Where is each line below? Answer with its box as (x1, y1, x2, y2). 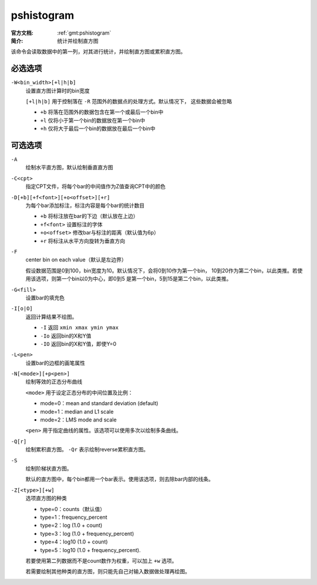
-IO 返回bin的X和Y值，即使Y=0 (40, 340, 117, 347)
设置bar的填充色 (25, 294, 65, 301)
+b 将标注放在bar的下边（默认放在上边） (40, 213, 139, 220)
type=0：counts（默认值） (40, 505, 106, 512)
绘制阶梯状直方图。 (25, 465, 72, 472)
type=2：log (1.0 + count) (40, 522, 103, 529)
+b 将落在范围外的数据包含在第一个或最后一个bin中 (40, 108, 164, 115)
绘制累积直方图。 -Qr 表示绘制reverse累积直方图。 (25, 446, 149, 453)
